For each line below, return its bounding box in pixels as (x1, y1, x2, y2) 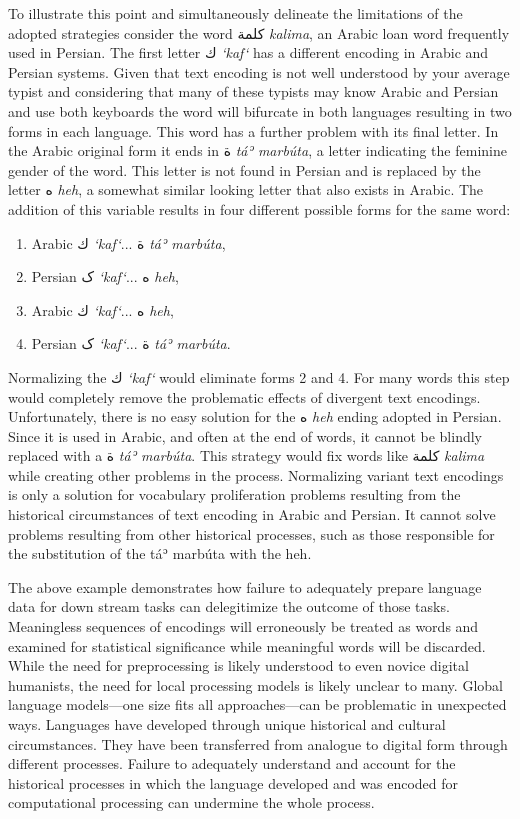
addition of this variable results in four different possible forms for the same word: (8, 198, 511, 219)
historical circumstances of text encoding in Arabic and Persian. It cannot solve (8, 504, 496, 525)
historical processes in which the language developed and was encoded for (8, 772, 459, 793)
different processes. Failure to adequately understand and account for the (8, 753, 456, 774)
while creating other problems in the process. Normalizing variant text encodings (8, 464, 504, 485)
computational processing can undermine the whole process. (8, 792, 375, 813)
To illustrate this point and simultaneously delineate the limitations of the (8, 3, 463, 23)
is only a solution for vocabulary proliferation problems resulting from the (8, 484, 461, 505)
